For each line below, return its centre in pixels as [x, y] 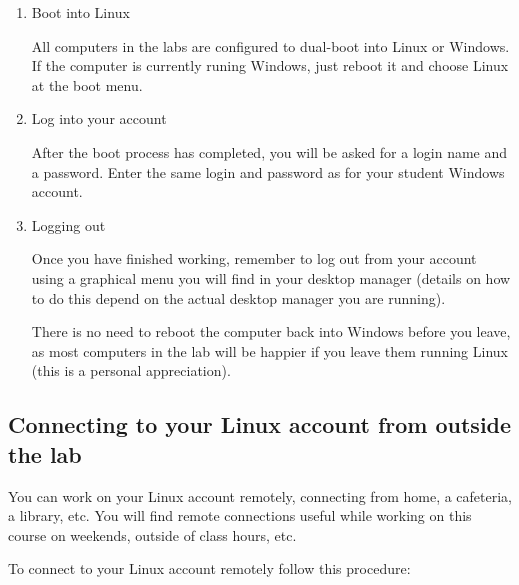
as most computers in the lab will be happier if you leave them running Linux [269, 350]
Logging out [68, 224]
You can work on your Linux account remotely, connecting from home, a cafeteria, [260, 495]
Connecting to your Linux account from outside [260, 424]
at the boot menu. [87, 84]
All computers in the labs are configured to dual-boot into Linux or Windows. [270, 45]
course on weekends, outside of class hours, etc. [152, 534]
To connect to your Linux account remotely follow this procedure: [209, 568]
